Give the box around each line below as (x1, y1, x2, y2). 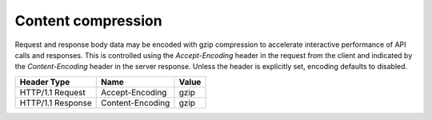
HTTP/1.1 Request (19, 87, 86, 98)
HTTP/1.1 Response (19, 97, 92, 108)
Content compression (14, 12, 163, 29)
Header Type (19, 76, 70, 87)
